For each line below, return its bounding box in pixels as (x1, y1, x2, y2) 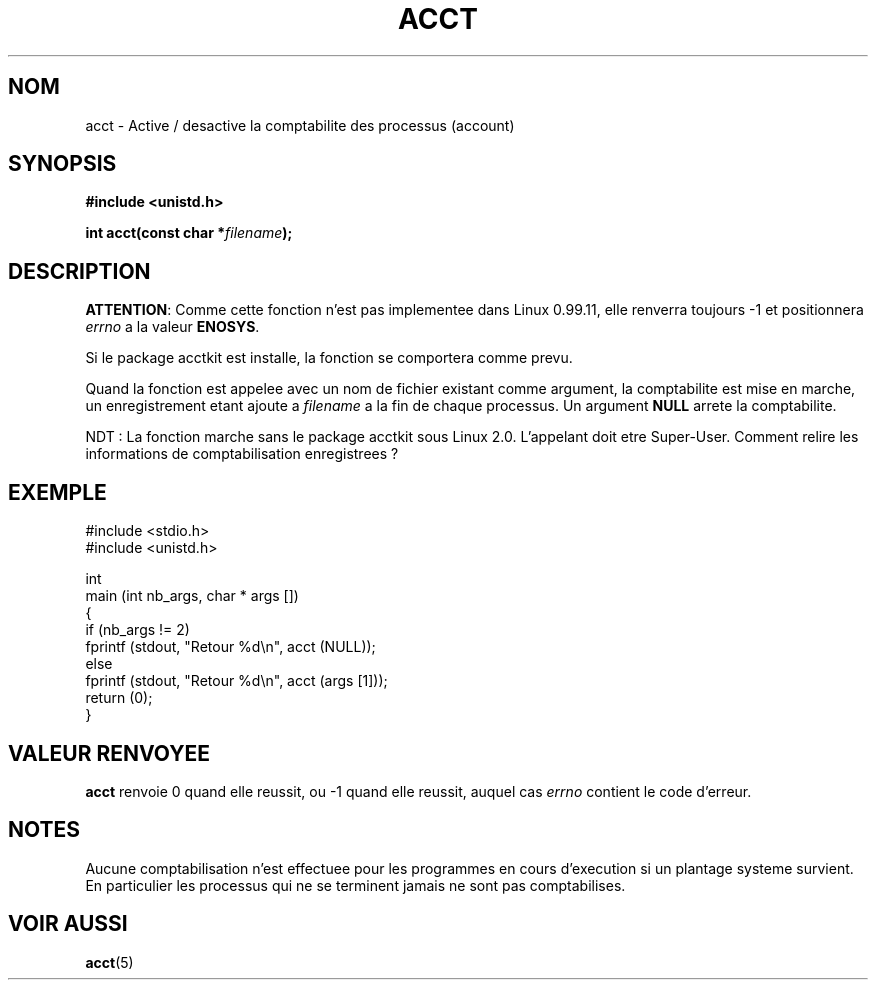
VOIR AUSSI (8, 911, 128, 937)
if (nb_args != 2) (85, 621, 190, 639)
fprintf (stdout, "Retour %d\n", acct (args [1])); (85, 672, 388, 690)
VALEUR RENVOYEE (8, 740, 210, 766)
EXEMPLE (8, 479, 107, 505)
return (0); (85, 689, 153, 707)
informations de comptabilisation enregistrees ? (85, 445, 399, 463)
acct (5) (85, 953, 134, 971)
